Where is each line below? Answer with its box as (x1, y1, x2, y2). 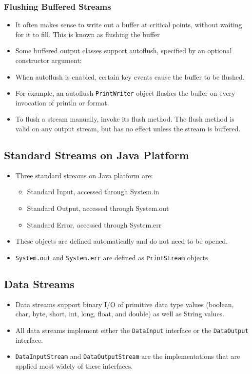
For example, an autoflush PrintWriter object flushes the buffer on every (15, 88, 235, 98)
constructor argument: (15, 55, 82, 65)
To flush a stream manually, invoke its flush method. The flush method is (15, 114, 234, 124)
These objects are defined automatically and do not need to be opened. (15, 236, 228, 246)
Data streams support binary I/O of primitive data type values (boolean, (15, 299, 234, 309)
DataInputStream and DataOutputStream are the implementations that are (15, 351, 240, 361)
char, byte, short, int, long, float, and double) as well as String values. (15, 309, 225, 319)
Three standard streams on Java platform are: (15, 170, 153, 180)
